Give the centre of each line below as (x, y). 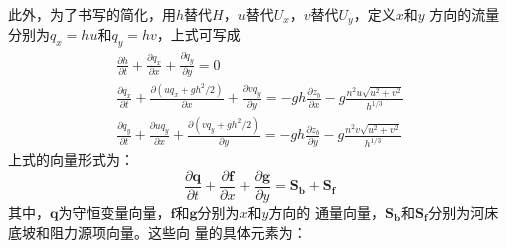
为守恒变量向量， (114, 211)
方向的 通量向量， (327, 211)
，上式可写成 (198, 34)
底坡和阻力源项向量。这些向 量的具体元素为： (157, 231)
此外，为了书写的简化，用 (92, 14)
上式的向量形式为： (71, 159)
